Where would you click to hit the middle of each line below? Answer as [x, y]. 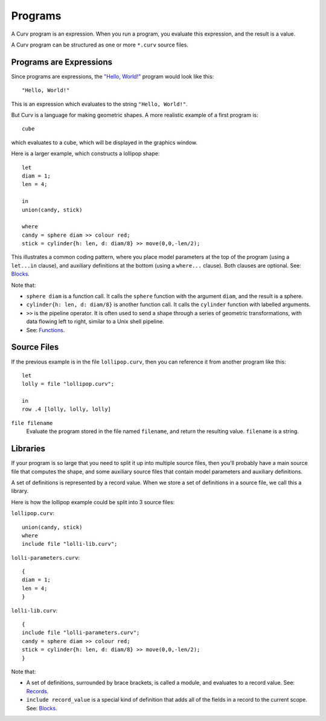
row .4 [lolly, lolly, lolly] [67, 409]
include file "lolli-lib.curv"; [70, 544]
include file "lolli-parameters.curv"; [81, 633]
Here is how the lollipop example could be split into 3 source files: [93, 502]
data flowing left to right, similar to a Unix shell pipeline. [95, 322]
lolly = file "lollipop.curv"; [68, 384]
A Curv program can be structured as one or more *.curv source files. [100, 45]
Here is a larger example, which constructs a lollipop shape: [85, 153]
